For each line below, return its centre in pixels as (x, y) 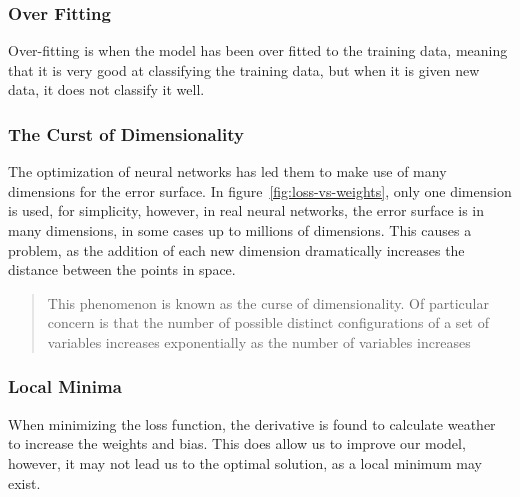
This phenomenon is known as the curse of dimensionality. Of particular (268, 302)
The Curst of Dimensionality (126, 133)
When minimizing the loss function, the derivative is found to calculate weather (252, 423)
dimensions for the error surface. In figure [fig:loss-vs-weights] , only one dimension (260, 190)
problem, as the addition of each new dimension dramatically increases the (236, 249)
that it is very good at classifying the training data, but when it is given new (244, 69)
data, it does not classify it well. (106, 89)
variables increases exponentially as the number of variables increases (259, 341)
